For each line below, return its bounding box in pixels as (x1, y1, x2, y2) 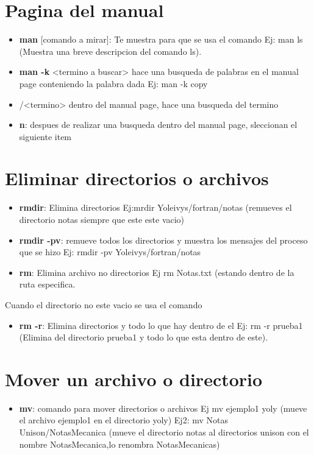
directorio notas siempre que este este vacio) (19, 213, 185, 225)
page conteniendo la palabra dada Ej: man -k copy (19, 77, 208, 90)
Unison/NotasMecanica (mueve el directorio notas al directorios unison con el (19, 426, 309, 439)
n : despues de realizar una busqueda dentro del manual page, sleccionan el (19, 118, 298, 131)
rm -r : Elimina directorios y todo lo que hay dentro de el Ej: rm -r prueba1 (19, 319, 303, 331)
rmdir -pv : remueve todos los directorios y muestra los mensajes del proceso (19, 233, 308, 246)
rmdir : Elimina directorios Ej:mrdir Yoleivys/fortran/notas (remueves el (19, 201, 292, 214)
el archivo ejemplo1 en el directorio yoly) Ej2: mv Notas (19, 414, 228, 426)
